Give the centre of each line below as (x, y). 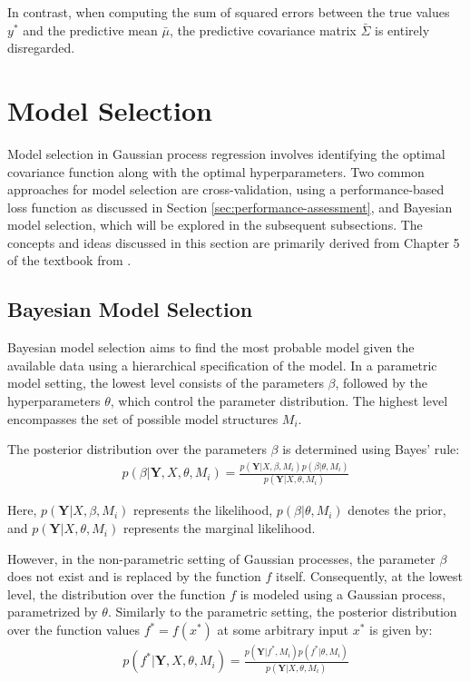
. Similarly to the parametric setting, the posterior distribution (282, 612)
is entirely (402, 30)
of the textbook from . (69, 260)
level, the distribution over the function (117, 593)
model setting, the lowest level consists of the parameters (166, 383)
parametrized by (53, 612)
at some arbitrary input (283, 630)
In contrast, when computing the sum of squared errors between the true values (229, 12)
